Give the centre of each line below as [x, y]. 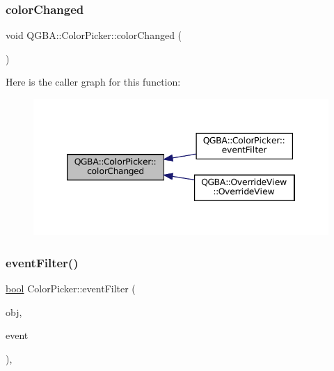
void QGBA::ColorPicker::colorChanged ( [94, 35]
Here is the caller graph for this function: [93, 82]
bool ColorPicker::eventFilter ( [71, 289]
